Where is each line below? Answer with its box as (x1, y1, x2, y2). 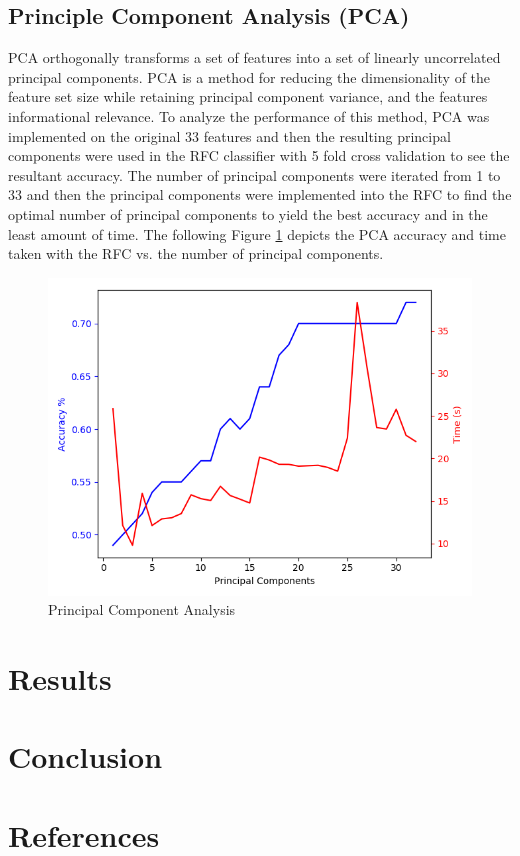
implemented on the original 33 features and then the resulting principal (8, 125, 451, 146)
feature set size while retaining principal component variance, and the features (8, 86, 488, 107)
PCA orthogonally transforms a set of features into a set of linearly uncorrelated (8, 47, 501, 68)
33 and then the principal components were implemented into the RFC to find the (8, 184, 512, 205)
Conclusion (8, 736, 163, 777)
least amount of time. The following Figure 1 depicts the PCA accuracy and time (8, 223, 506, 244)
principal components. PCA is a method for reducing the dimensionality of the (8, 66, 491, 87)
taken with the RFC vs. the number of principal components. (8, 243, 384, 264)
